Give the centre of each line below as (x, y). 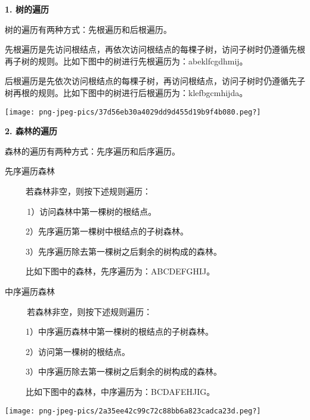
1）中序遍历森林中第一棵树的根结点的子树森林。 (119, 331)
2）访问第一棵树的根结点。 (77, 351)
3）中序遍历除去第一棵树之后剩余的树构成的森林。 (123, 371)
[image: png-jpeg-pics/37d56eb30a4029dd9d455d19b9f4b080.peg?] (133, 112)
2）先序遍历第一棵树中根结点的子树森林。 (107, 231)
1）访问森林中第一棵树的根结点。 (92, 211)
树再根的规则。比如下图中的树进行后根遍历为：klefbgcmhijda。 (126, 92)
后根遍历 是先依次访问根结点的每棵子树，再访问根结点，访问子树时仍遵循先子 (155, 81)
